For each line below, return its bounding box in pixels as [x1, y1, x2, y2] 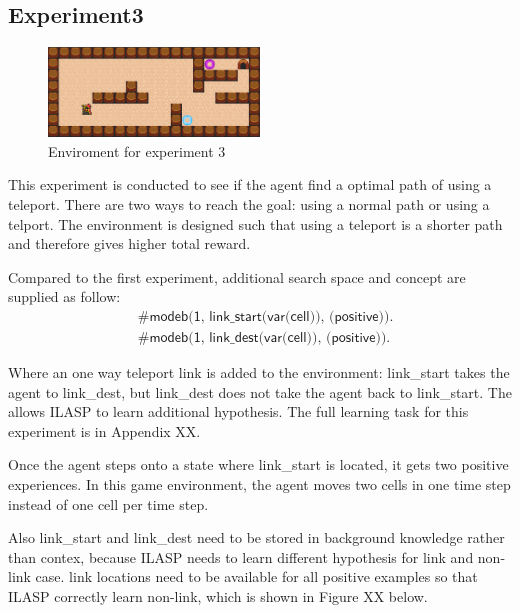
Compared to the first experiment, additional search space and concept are [8, 266, 466, 287]
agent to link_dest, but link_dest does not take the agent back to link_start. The [8, 381, 512, 402]
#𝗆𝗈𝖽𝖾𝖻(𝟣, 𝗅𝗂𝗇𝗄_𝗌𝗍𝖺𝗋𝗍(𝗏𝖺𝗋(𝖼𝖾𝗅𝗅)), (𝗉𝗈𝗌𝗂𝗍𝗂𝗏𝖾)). [137, 309, 394, 324]
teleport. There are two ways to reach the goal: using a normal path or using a [8, 193, 490, 214]
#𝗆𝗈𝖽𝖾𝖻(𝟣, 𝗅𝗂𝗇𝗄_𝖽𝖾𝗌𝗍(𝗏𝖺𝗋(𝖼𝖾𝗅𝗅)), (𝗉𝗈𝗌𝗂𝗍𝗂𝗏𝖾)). [137, 330, 391, 345]
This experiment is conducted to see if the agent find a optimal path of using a [8, 174, 492, 195]
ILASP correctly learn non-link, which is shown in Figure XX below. [8, 585, 428, 606]
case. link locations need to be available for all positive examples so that [35, 566, 478, 587]
